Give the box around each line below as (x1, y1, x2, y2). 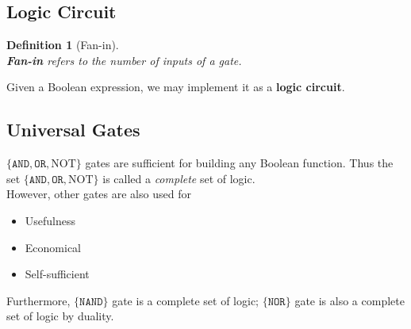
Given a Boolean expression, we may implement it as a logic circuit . (6, 78, 345, 95)
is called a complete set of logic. (102, 170, 255, 186)
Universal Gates (6, 117, 140, 142)
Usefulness (25, 212, 76, 228)
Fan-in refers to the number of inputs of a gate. (6, 52, 242, 68)
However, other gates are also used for (6, 186, 191, 202)
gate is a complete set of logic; (112, 292, 259, 308)
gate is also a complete (294, 292, 405, 308)
